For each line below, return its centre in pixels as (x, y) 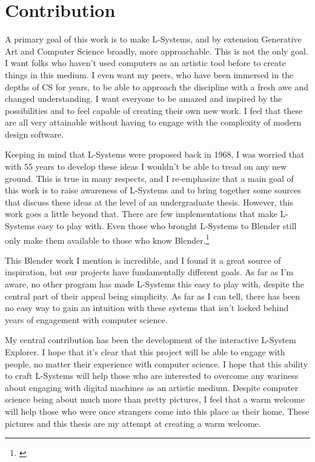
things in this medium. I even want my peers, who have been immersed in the (149, 74)
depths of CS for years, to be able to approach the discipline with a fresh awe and (157, 86)
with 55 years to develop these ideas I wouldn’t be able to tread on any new (146, 166)
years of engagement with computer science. (86, 319)
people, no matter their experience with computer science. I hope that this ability (157, 363)
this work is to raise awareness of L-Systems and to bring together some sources (153, 190)
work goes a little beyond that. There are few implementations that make (141, 214)
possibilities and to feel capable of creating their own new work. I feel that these (154, 110)
